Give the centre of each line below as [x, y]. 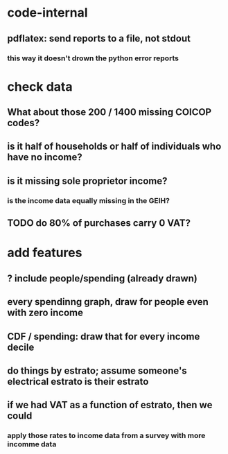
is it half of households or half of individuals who [114, 147]
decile [21, 347]
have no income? [45, 157]
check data [40, 86]
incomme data [32, 444]
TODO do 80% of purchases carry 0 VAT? [99, 223]
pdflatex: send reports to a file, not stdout [99, 38]
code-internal [47, 13]
